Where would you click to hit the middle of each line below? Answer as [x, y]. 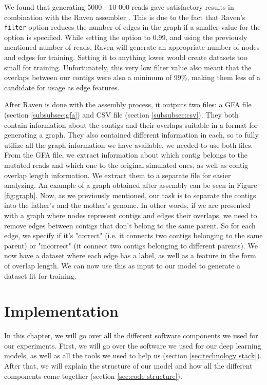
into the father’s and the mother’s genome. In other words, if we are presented [127, 205]
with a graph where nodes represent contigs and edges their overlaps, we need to [131, 215]
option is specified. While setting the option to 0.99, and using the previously [126, 37]
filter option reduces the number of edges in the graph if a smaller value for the [132, 27]
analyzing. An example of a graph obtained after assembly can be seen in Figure [131, 185]
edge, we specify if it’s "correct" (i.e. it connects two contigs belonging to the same [133, 235]
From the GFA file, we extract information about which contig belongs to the [126, 155]
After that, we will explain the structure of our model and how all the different [128, 365]
